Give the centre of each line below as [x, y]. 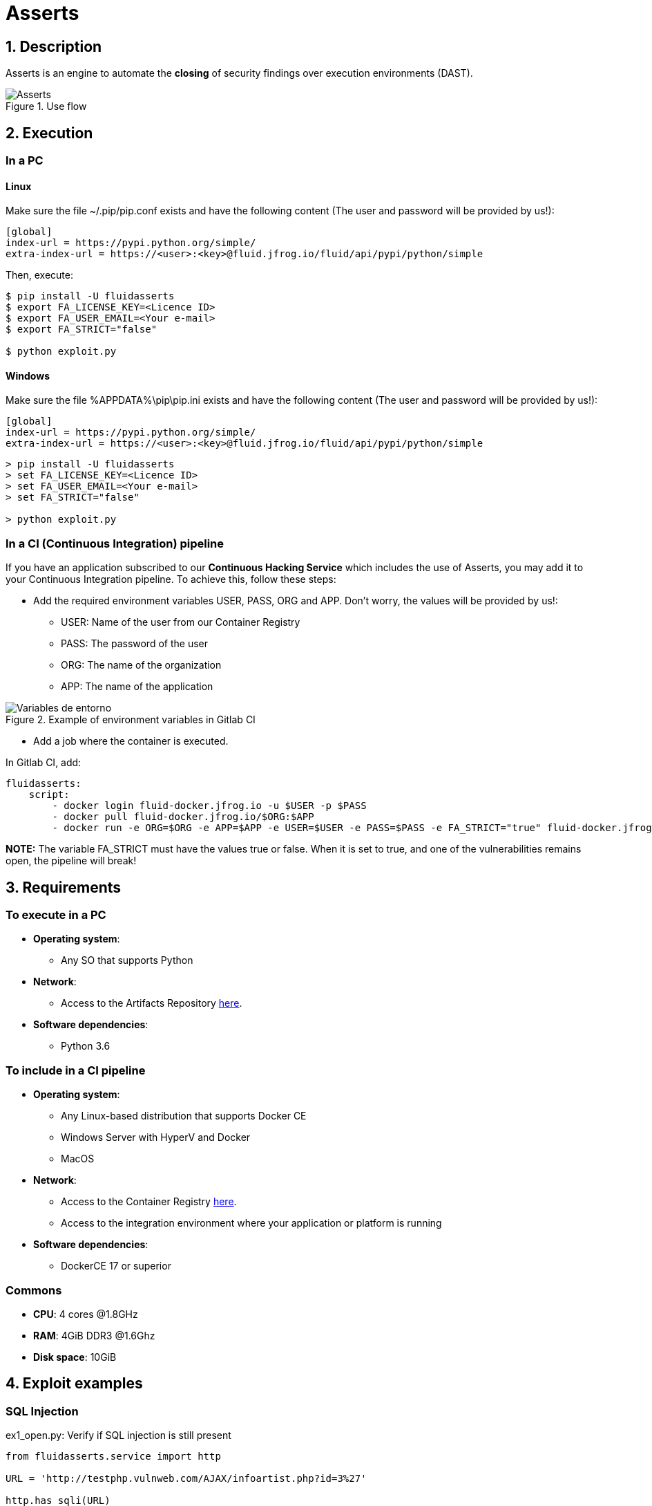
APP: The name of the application [137, 687]
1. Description [54, 46]
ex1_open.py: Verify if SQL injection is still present [118, 1435]
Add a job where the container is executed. [131, 741]
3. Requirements [64, 887]
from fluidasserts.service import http [113, 1457]
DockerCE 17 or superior [116, 1266]
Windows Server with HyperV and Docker [156, 1137]
